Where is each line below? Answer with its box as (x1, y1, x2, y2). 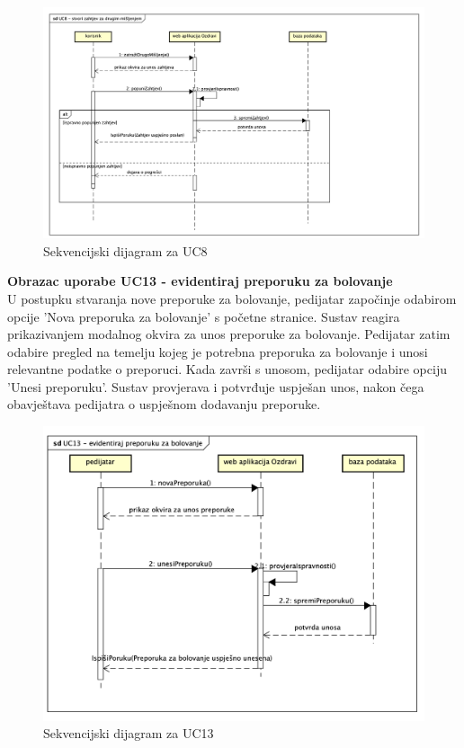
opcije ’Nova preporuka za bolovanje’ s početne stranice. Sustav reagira (7, 307, 400, 325)
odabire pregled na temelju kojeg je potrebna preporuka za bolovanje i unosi (7, 342, 428, 361)
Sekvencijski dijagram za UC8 (43, 241, 208, 260)
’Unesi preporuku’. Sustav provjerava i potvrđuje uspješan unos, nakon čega (7, 377, 424, 396)
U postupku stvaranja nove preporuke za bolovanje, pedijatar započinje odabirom (7, 289, 457, 307)
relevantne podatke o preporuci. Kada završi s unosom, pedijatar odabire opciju (7, 360, 447, 378)
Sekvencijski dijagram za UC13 (43, 724, 214, 743)
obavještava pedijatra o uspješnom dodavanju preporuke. (7, 395, 321, 414)
